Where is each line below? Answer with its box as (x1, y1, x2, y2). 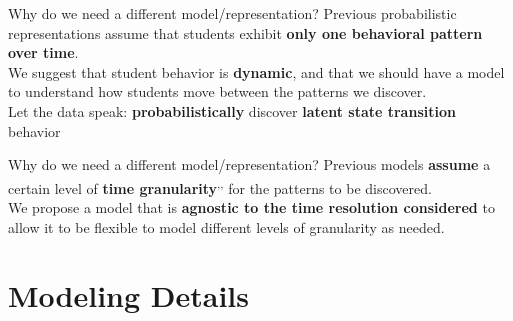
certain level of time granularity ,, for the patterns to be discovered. (8, 174, 432, 198)
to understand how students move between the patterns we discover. (8, 81, 427, 102)
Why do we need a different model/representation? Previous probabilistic (8, 3, 457, 23)
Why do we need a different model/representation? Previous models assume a (8, 154, 491, 175)
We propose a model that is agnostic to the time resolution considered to (8, 197, 495, 217)
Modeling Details (8, 275, 249, 316)
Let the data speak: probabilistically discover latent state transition (8, 100, 456, 121)
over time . (8, 42, 79, 63)
